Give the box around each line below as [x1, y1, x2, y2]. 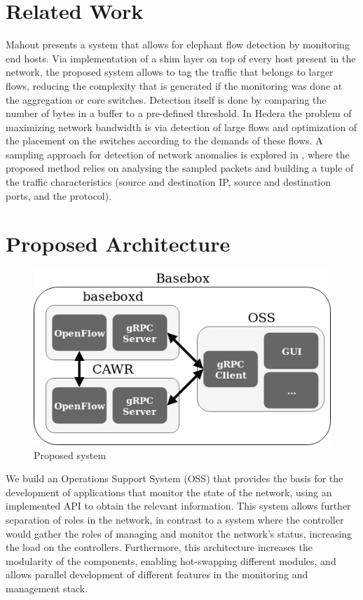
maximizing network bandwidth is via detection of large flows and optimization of [6, 119, 357, 134]
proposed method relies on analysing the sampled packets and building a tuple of [6, 161, 354, 175]
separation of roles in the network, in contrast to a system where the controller [6, 512, 344, 527]
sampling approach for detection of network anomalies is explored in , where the [6, 146, 350, 161]
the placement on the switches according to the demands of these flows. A [6, 133, 323, 148]
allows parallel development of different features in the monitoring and [6, 567, 308, 582]
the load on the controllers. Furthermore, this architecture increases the [6, 540, 313, 554]
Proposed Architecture [6, 229, 231, 258]
